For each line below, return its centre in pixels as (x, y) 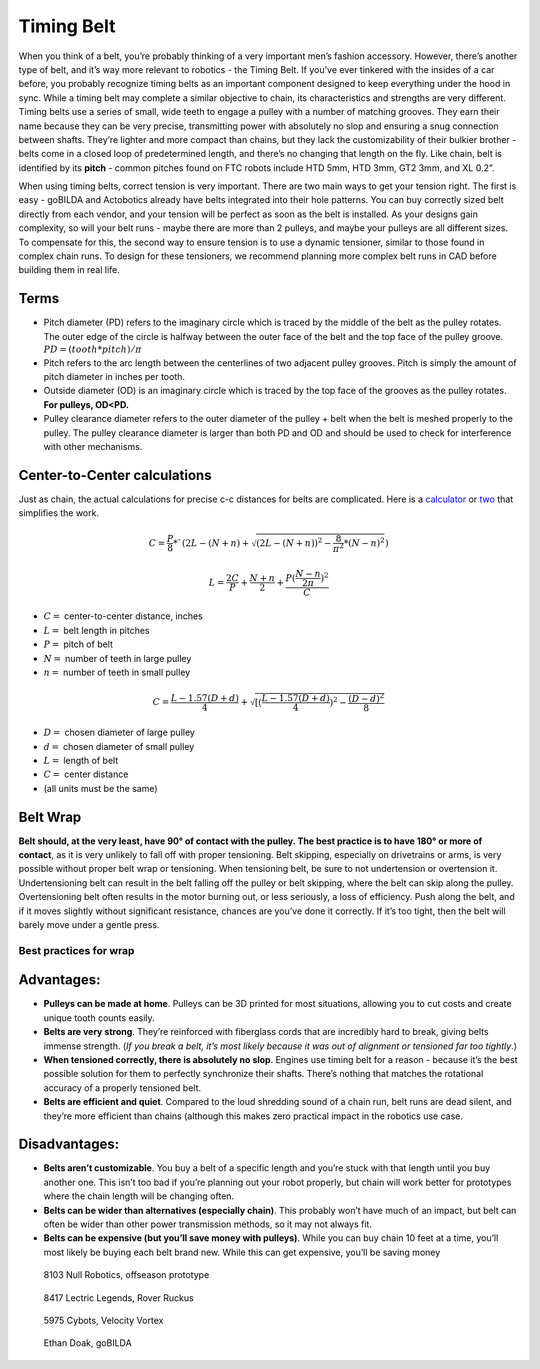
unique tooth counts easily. (99, 1017)
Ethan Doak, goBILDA (87, 1343)
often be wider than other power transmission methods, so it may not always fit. (207, 1224)
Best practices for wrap (76, 950)
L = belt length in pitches (96, 630)
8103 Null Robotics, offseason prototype (126, 1275)
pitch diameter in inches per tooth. (114, 377)
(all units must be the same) (101, 788)
